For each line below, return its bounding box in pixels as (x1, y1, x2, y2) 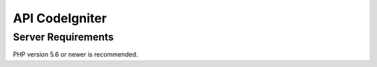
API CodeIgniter (13, 10, 108, 26)
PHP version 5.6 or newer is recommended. (13, 50, 138, 59)
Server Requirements (13, 31, 114, 43)
